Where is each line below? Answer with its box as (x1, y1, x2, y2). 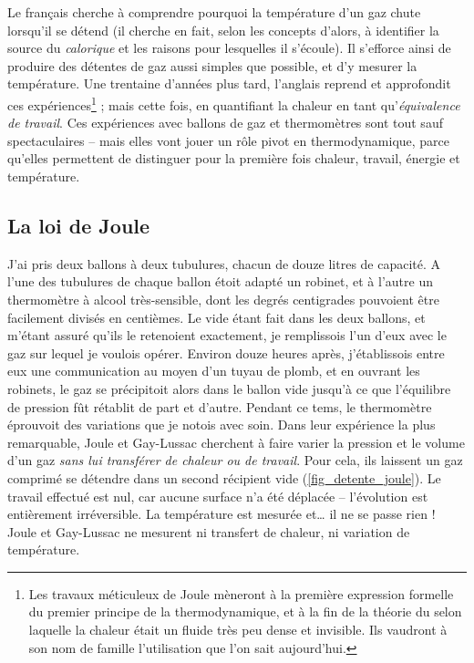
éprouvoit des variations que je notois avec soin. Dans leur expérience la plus (7, 415, 436, 434)
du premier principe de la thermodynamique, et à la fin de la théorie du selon (28, 602, 462, 621)
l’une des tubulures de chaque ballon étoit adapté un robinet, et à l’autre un (7, 272, 433, 291)
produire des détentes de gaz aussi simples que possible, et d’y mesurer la (7, 56, 417, 75)
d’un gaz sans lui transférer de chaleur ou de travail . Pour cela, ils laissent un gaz (7, 451, 463, 470)
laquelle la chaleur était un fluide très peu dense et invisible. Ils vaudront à (28, 620, 448, 639)
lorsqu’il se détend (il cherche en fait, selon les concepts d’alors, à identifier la (7, 20, 439, 39)
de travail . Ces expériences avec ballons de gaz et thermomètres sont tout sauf (7, 113, 443, 132)
